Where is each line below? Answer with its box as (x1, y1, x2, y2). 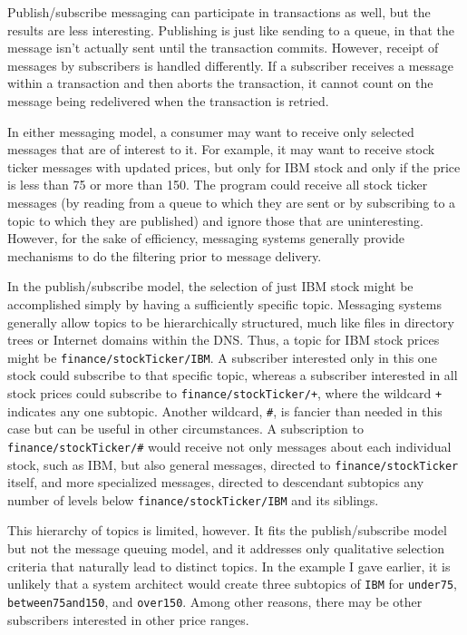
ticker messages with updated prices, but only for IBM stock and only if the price (7, 157, 461, 176)
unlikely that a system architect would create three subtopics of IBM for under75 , (7, 574, 457, 593)
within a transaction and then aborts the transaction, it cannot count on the (7, 73, 433, 93)
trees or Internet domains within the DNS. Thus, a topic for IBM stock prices (7, 330, 440, 349)
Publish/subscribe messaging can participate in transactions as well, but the (7, 3, 431, 21)
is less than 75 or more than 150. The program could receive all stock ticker (7, 175, 428, 194)
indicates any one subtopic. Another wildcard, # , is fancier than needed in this (7, 401, 443, 420)
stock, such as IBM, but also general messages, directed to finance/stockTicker (7, 454, 459, 474)
